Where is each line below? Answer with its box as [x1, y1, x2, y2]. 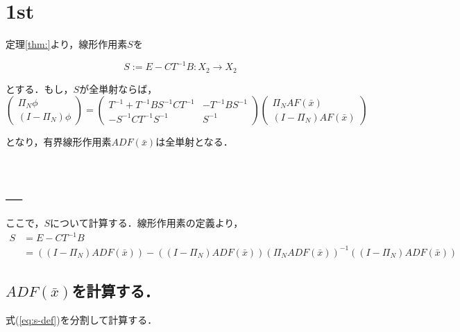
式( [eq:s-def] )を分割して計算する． [6, 312, 157, 326]
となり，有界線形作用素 [6, 134, 112, 149]
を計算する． [71, 280, 160, 302]
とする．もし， [6, 81, 74, 96]
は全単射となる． [155, 134, 233, 149]
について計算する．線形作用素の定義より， [50, 215, 244, 229]
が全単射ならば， [79, 81, 157, 96]
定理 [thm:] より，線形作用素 [6, 37, 128, 51]
